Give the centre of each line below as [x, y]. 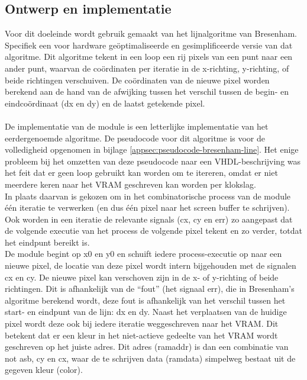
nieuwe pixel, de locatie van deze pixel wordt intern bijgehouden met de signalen [151, 265]
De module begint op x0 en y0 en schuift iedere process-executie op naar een [143, 254]
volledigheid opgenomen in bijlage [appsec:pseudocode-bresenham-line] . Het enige [152, 149]
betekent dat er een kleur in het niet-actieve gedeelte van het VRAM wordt [141, 335]
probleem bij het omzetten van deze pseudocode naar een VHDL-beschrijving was [153, 161]
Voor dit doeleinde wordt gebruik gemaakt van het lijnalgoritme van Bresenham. [151, 33]
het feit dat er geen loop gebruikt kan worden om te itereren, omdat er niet [141, 173]
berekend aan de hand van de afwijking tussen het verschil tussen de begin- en [147, 91]
